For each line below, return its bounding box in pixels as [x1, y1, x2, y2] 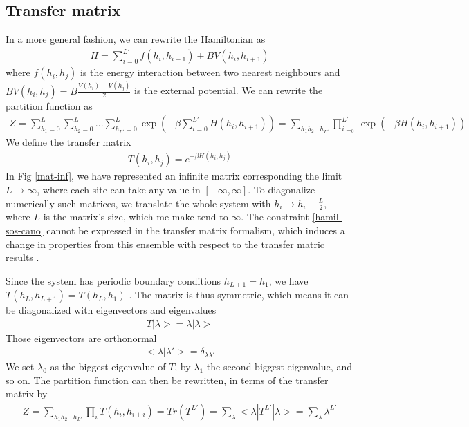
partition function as [6, 98, 93, 113]
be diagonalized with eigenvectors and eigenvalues [6, 303, 217, 317]
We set [6, 359, 35, 373]
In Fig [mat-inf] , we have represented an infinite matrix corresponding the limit [6, 169, 342, 183]
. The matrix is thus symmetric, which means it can [129, 287, 349, 302]
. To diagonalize [248, 182, 315, 196]
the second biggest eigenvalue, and [206, 359, 352, 373]
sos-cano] [6, 223, 44, 237]
